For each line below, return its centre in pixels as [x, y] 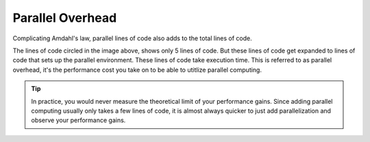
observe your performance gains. [78, 120]
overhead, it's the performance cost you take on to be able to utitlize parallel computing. [137, 70]
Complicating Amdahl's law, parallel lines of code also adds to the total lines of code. [133, 38]
